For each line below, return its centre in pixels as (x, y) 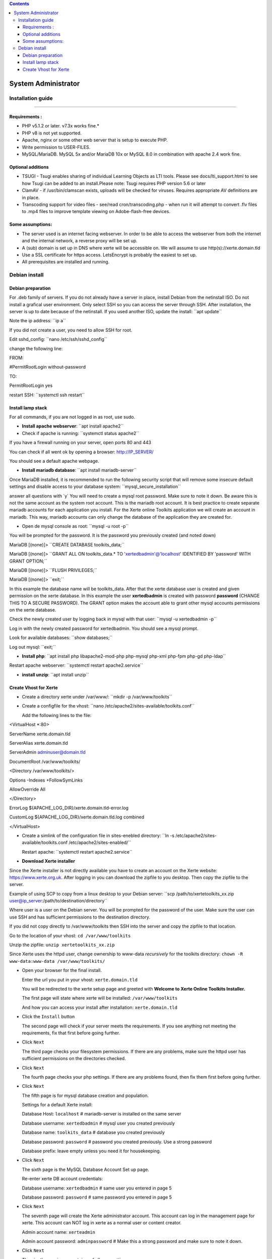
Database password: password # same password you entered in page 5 (97, 1197)
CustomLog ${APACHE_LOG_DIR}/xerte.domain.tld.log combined (77, 817)
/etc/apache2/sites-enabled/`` (100, 843)
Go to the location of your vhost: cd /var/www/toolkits (70, 935)
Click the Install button (48, 1017)
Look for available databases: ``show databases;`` (61, 638)
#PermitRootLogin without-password (47, 367)
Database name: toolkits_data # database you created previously (93, 1133)
